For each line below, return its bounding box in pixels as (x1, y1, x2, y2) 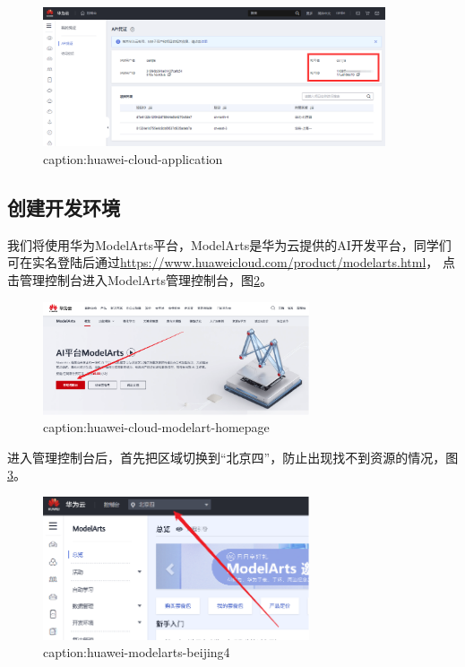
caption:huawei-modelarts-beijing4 (43, 643, 230, 662)
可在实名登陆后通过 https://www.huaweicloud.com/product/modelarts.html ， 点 (7, 253, 455, 272)
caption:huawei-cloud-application (43, 149, 223, 168)
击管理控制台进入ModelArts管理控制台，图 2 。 (7, 270, 273, 289)
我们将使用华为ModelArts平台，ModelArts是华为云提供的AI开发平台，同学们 (7, 235, 452, 254)
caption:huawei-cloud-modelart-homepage (43, 418, 270, 437)
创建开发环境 (7, 193, 120, 221)
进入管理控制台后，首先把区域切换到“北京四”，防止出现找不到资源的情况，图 (7, 447, 459, 466)
